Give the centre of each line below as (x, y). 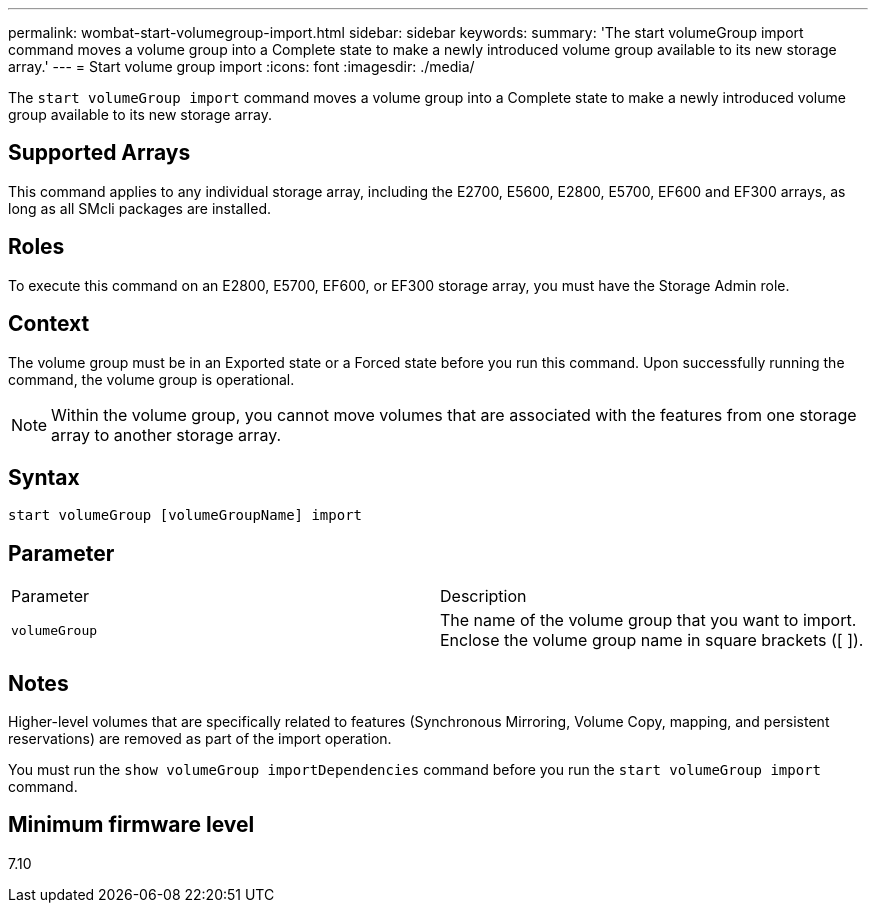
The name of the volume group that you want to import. (648, 620)
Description (483, 596)
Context (49, 324)
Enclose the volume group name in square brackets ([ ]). (652, 640)
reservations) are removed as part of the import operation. (200, 739)
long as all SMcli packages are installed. (139, 208)
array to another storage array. (166, 434)
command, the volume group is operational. (151, 379)
